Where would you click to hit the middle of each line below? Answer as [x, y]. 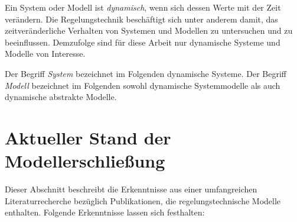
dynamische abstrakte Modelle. [61, 97]
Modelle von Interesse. [45, 54]
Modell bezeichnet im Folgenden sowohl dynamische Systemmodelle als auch [143, 85]
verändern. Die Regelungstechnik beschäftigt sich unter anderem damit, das [141, 19]
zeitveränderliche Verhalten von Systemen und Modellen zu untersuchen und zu [149, 30]
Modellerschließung [85, 161]
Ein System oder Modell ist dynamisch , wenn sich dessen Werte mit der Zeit [143, 7]
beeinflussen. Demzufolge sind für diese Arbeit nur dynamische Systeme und [143, 42]
